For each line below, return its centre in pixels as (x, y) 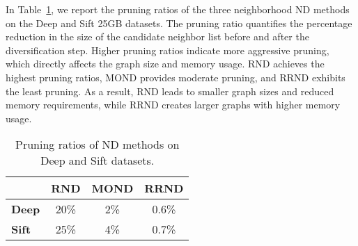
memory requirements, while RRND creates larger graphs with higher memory (173, 105)
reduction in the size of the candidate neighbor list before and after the (157, 36)
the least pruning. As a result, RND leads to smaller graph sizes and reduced (170, 91)
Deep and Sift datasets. (98, 161)
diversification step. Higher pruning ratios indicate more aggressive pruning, (168, 50)
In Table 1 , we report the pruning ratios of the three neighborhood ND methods (178, 9)
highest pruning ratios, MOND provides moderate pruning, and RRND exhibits (176, 77)
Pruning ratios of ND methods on (98, 145)
